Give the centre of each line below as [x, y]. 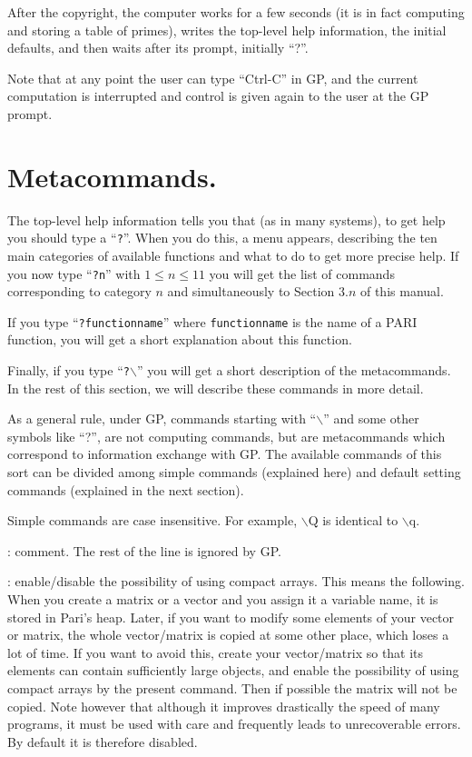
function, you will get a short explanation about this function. [180, 339]
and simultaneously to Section [251, 291]
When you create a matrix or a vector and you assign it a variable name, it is [223, 599]
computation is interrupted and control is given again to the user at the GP [218, 96]
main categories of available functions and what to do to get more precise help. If [233, 255]
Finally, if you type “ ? [69, 370]
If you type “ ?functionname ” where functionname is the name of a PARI [212, 321]
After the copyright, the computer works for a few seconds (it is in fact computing [236, 12]
